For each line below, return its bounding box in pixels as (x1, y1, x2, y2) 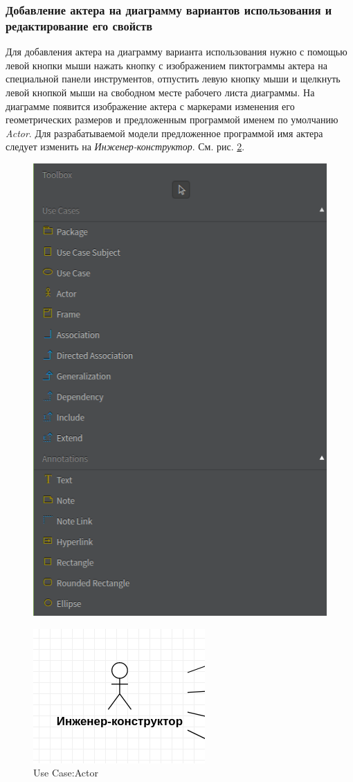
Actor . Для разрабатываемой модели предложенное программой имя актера (6, 125, 323, 140)
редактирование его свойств (6, 17, 153, 34)
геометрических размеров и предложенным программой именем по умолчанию (6, 112, 338, 127)
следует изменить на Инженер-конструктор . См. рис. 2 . (6, 139, 245, 154)
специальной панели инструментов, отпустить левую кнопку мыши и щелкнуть (6, 71, 341, 86)
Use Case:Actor (33, 765, 98, 780)
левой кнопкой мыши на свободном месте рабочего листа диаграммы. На (6, 85, 315, 99)
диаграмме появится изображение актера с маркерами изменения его (6, 98, 295, 113)
